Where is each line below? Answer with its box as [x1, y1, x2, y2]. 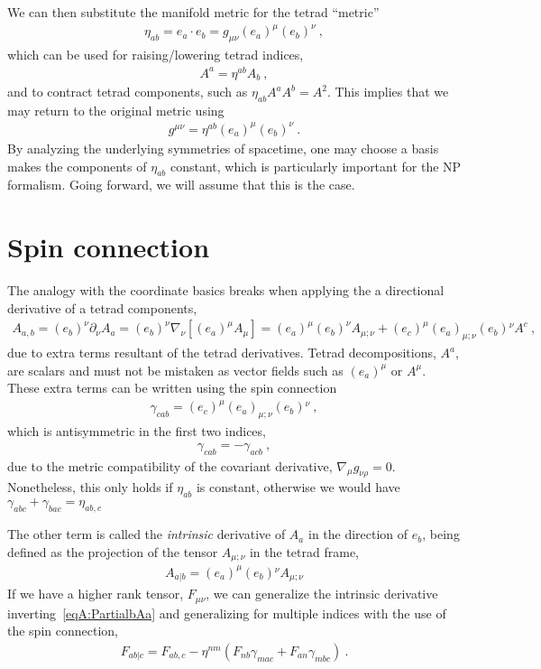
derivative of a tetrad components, [7, 298, 197, 317]
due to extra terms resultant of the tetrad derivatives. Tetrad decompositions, [7, 343, 436, 362]
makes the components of [7, 156, 147, 175]
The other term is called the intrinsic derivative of [7, 525, 286, 544]
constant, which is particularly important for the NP [170, 156, 462, 175]
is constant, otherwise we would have [196, 478, 400, 497]
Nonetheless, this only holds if [7, 478, 173, 497]
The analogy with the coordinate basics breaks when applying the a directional [7, 281, 445, 300]
